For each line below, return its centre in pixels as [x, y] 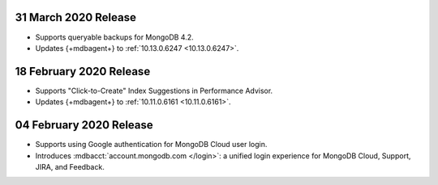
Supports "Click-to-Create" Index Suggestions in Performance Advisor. [154, 90]
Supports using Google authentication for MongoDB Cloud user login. [151, 145]
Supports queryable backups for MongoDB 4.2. [114, 37]
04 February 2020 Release [84, 125]
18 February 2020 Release [83, 71]
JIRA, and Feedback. [70, 166]
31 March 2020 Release [76, 17]
